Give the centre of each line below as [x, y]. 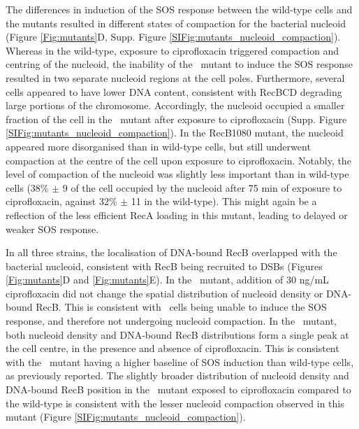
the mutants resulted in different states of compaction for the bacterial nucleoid [176, 23]
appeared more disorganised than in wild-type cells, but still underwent [158, 146]
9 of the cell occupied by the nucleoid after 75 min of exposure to [202, 187]
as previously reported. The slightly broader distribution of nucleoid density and [177, 375]
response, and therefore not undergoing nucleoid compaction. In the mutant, [171, 321]
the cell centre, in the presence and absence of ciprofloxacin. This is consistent [173, 348]
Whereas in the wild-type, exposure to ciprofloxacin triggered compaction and [173, 50]
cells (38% [27, 187]
